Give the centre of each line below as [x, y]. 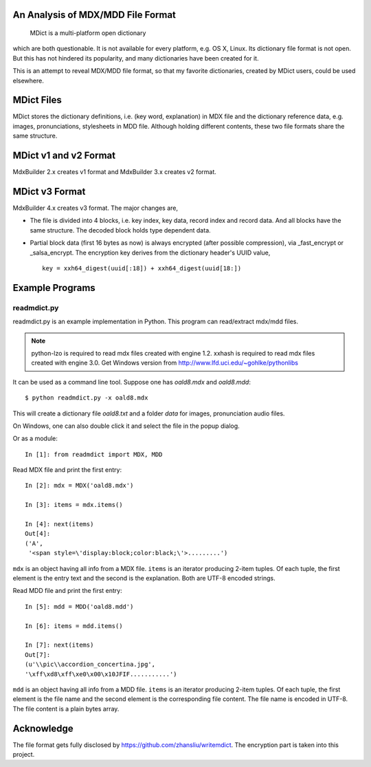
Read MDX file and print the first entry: [67, 470]
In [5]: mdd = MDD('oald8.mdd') [79, 606]
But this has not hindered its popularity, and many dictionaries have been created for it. [136, 58]
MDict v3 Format [49, 192]
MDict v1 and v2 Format [64, 156]
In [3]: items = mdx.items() [74, 505]
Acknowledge [43, 728]
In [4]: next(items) [59, 524]
